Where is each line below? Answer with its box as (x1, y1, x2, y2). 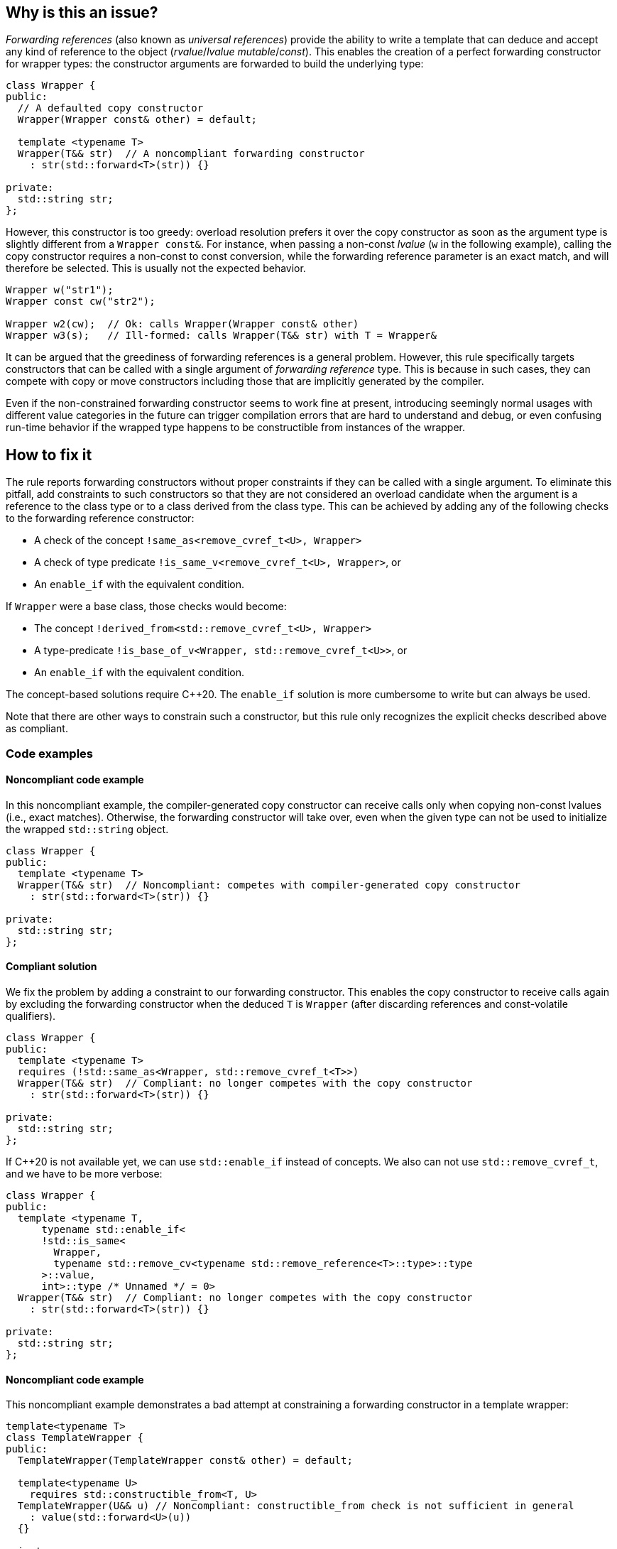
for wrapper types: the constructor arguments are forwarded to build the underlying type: (6, 58, 424, 70)
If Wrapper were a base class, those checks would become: (6, 600, 287, 613)
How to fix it (6, 445, 92, 464)
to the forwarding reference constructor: (6, 512, 195, 525)
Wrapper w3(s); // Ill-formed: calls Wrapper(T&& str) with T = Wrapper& (6, 330, 437, 342)
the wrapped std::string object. (6, 822, 169, 835)
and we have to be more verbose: (6, 1168, 163, 1180)
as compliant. (6, 722, 68, 735)
